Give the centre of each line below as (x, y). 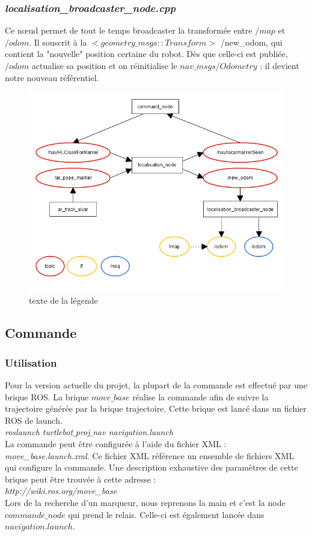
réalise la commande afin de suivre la (200, 396)
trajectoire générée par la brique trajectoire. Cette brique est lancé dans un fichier (156, 408)
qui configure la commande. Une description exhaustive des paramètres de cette (151, 467)
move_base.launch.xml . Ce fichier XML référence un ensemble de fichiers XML (150, 455)
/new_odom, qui (251, 42)
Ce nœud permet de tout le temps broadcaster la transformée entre (129, 30)
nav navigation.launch (133, 432)
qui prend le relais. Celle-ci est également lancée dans (166, 514)
